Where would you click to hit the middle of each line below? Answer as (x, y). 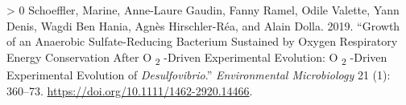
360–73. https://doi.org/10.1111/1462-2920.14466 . (130, 90)
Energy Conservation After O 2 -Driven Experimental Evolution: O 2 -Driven (197, 58)
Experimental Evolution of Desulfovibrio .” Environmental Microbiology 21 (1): (199, 74)
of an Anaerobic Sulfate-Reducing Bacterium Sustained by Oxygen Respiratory (202, 41)
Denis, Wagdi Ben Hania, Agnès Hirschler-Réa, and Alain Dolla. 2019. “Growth (203, 25)
